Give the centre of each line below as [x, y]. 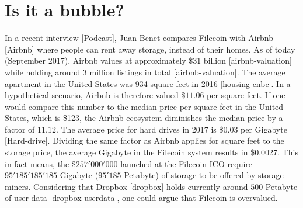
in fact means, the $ [40, 163]
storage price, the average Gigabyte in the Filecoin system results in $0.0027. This [151, 152]
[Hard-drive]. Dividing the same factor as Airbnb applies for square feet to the [144, 141]
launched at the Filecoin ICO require [187, 163]
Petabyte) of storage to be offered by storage [204, 175]
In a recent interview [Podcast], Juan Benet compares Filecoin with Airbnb [139, 38]
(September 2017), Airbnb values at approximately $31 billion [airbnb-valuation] [148, 60]
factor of [20, 129]
